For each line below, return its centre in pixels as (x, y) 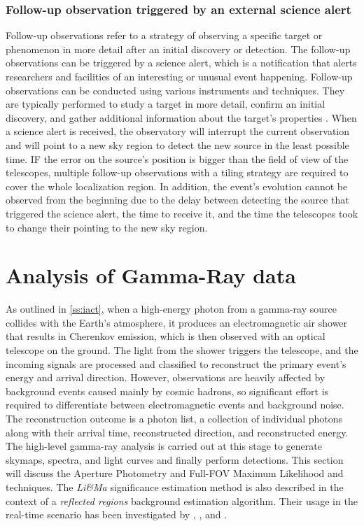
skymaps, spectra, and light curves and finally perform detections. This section (175, 459)
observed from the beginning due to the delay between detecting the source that (177, 200)
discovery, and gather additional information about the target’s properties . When (181, 117)
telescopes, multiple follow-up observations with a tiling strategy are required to (177, 172)
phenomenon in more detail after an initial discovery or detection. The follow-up (178, 49)
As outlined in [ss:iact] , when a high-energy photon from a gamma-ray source (171, 309)
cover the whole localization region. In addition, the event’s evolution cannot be (177, 186)
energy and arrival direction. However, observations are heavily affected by (166, 377)
